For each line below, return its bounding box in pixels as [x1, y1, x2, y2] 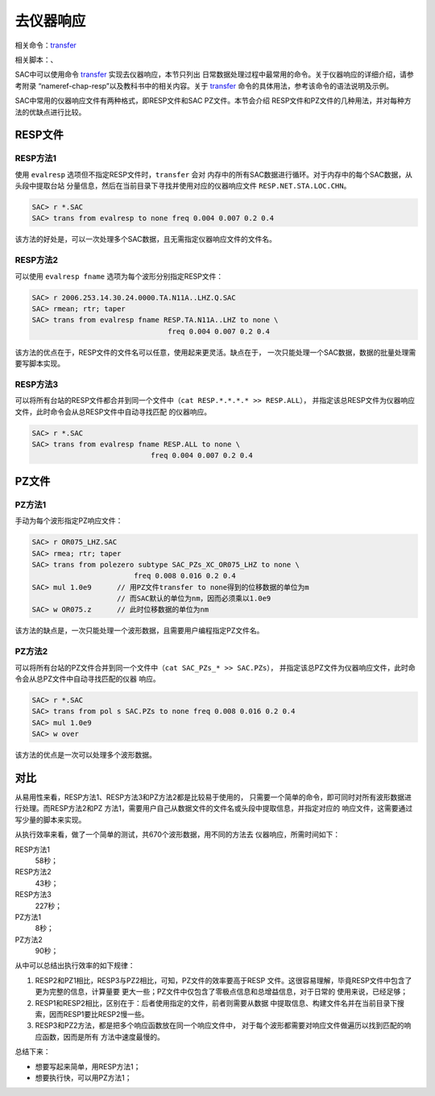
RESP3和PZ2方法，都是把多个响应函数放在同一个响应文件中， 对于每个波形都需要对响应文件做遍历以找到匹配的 [35, 1020, 404, 1031]
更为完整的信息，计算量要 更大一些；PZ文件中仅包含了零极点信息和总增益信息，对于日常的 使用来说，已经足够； [35, 987, 408, 997]
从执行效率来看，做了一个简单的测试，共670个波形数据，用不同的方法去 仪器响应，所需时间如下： [14, 830, 341, 840]
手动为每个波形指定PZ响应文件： [14, 516, 123, 525]
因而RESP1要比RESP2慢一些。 [48, 1010, 149, 1019]
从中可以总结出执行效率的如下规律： [14, 961, 135, 970]
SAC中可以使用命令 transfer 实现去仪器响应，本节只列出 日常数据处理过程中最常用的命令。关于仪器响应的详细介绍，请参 [14, 69, 414, 80]
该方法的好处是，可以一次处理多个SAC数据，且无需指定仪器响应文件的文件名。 [14, 235, 277, 244]
